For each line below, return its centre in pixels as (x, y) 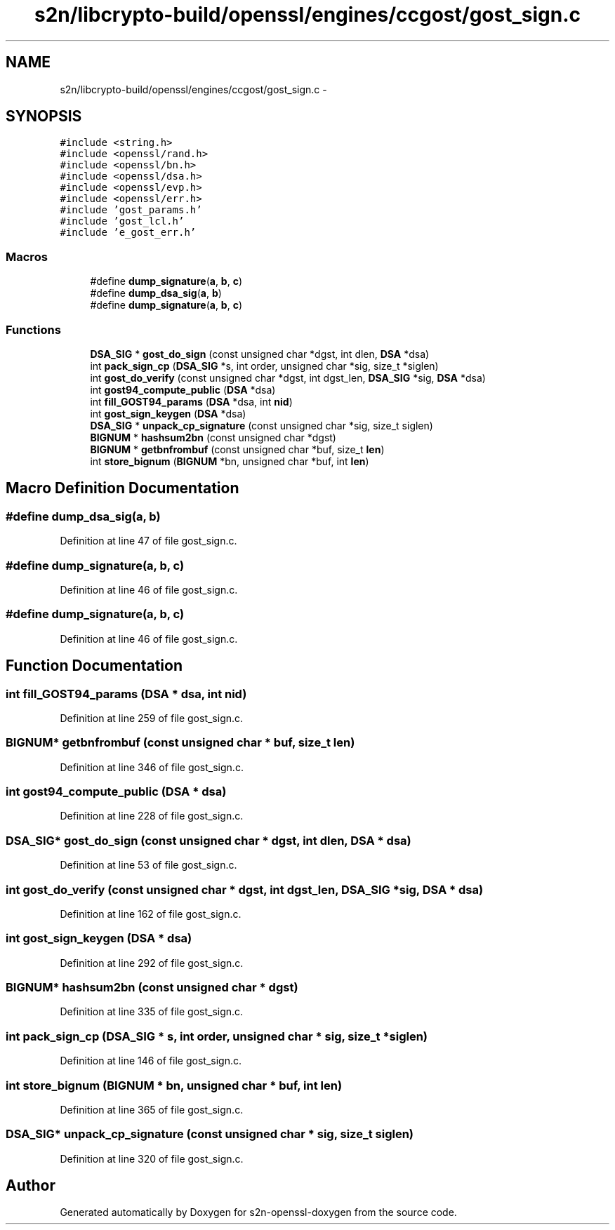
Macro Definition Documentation (123, 488)
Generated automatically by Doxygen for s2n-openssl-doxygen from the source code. (258, 1212)
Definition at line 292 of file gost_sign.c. (152, 963)
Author (31, 1186)
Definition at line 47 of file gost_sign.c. (148, 541)
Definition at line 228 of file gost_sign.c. (152, 816)
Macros (27, 256)
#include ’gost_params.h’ (131, 210)
